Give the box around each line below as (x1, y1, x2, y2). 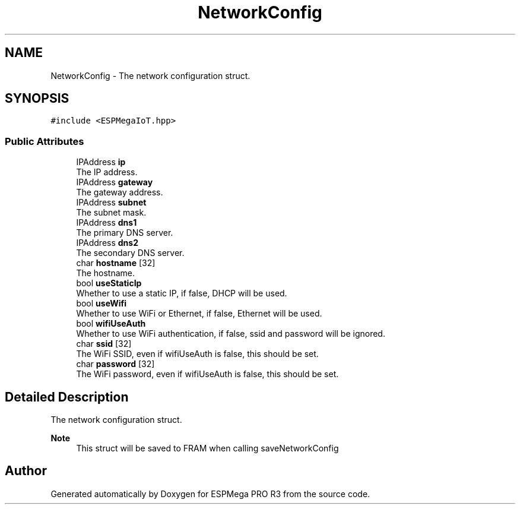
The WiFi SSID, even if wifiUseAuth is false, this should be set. (76, 349, 319, 359)
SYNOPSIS (5, 91, 69, 106)
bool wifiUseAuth (76, 318, 146, 329)
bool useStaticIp (76, 278, 142, 289)
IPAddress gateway (76, 177, 153, 188)
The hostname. (76, 268, 135, 279)
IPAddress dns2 (76, 238, 138, 248)
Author (5, 463, 47, 479)
